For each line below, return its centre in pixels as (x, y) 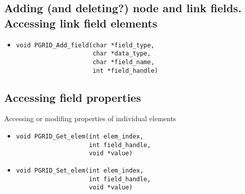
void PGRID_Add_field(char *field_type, (85, 45)
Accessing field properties (73, 97)
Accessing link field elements (81, 23)
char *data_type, (122, 54)
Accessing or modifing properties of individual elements (90, 118)
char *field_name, (124, 62)
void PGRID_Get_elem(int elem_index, (80, 137)
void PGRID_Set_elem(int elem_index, (80, 170)
